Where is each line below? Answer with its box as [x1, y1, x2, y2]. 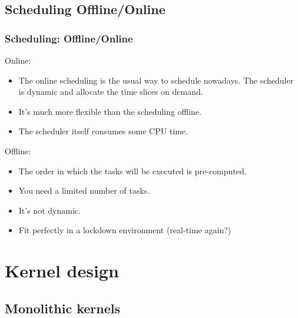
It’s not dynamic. [18, 204, 81, 216]
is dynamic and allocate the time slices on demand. [18, 85, 203, 98]
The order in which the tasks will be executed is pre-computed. [18, 164, 247, 177]
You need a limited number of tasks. [18, 184, 150, 197]
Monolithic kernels [5, 299, 120, 317]
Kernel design [5, 259, 119, 283]
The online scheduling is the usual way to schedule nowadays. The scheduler [18, 74, 294, 86]
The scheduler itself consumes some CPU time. [18, 125, 188, 137]
